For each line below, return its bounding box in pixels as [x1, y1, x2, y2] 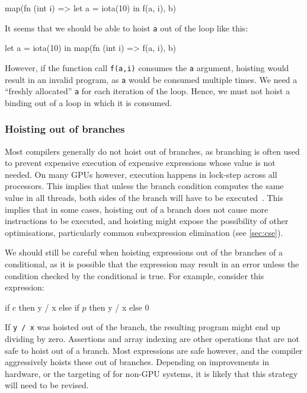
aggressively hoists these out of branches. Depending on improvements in [5, 356, 270, 368]
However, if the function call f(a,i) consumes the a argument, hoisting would [5, 61, 289, 74]
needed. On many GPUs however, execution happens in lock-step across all [5, 168, 277, 180]
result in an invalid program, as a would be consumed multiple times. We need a [5, 73, 298, 85]
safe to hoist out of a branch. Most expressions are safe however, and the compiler [5, 344, 303, 356]
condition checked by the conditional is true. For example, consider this [5, 269, 264, 282]
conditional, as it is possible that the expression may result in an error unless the [5, 257, 299, 270]
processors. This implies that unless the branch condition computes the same [5, 180, 284, 192]
